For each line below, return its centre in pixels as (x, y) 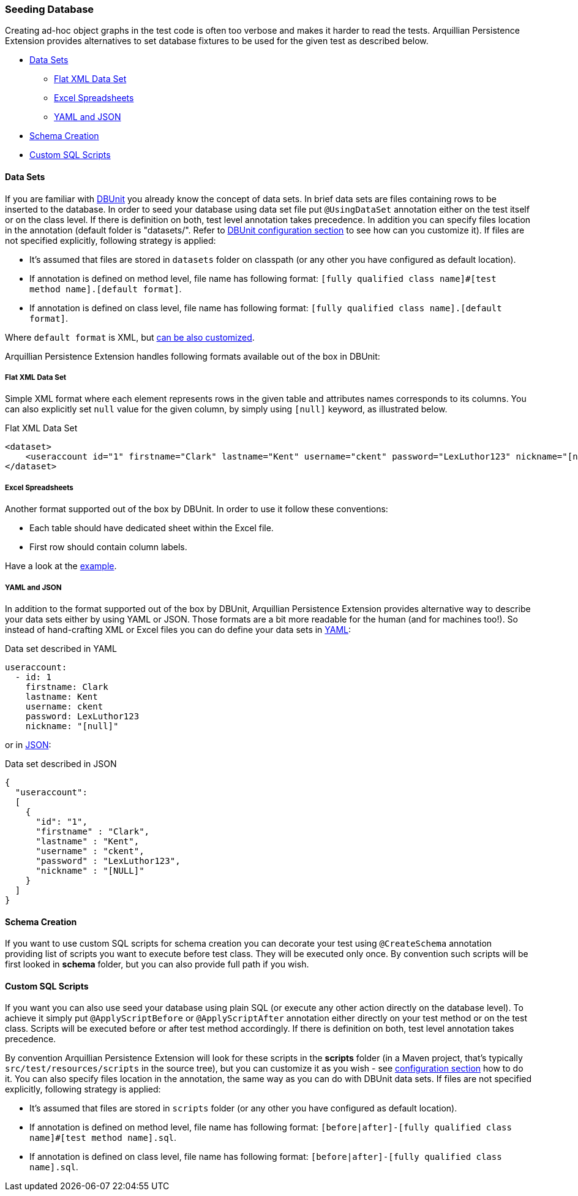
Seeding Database (50, 9)
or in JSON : (28, 744)
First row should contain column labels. (108, 547)
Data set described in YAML (61, 648)
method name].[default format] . (106, 289)
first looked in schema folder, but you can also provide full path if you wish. (157, 964)
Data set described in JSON (61, 763)
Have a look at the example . (61, 566)
